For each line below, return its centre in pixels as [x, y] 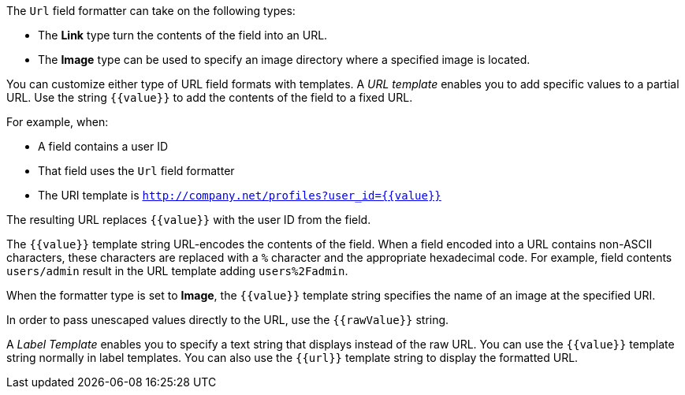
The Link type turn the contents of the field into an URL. [183, 35]
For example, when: [58, 122]
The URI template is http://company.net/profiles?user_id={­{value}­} [240, 195]
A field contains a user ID [103, 146]
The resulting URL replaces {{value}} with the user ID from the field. [189, 220]
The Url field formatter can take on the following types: [151, 11]
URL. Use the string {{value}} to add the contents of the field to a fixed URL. [210, 97]
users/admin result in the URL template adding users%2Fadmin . [177, 271]
